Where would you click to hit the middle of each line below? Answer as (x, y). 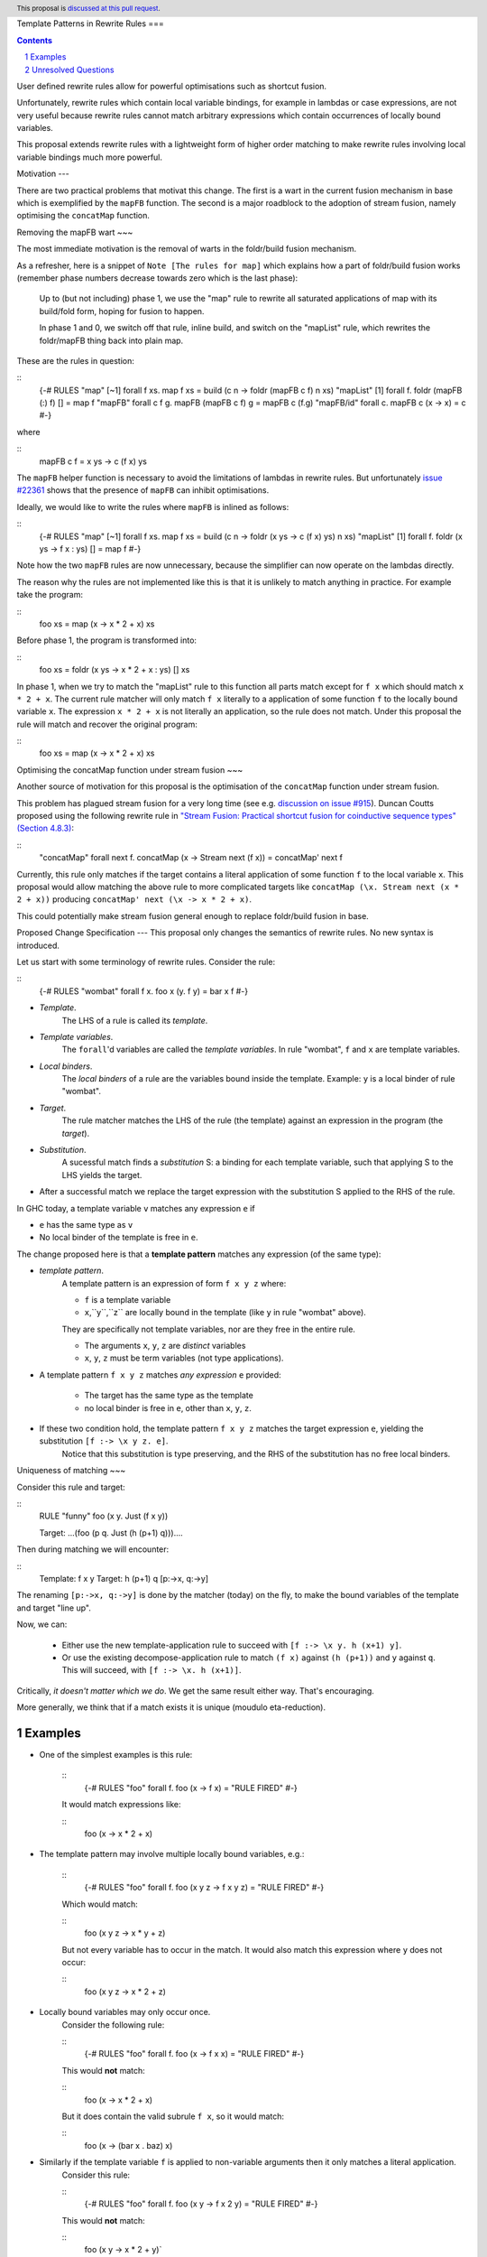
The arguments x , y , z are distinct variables (165, 1346)
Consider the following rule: (113, 2025)
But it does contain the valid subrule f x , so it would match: (173, 2116)
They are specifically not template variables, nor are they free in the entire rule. (209, 1329)
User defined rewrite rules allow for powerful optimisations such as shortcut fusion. (172, 86)
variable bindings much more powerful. (89, 157)
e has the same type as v (86, 1224)
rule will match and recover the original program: (107, 724)
